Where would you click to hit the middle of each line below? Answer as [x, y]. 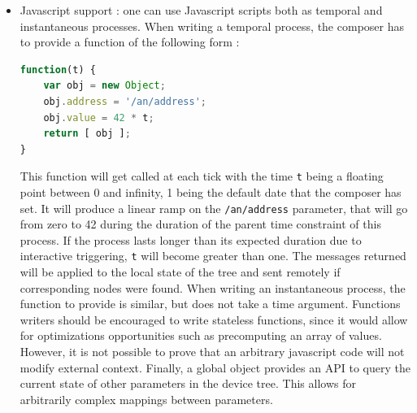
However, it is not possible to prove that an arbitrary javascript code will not [212, 352]
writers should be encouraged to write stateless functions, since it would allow [214, 319]
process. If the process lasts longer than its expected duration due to [191, 239]
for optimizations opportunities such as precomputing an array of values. [201, 335]
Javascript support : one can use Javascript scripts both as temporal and [201, 10]
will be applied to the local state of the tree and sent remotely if [180, 272]
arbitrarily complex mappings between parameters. [146, 399]
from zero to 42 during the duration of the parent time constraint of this [200, 224]
